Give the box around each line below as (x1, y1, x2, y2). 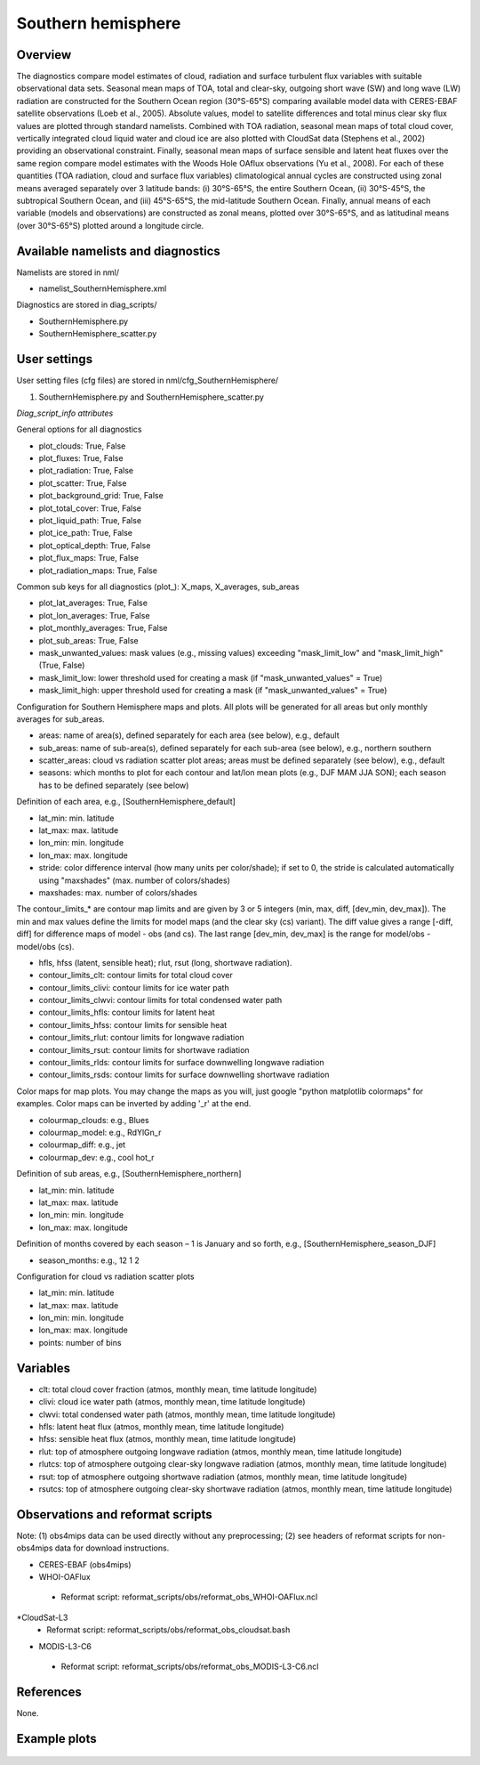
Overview (16, 47, 72, 62)
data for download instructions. (54, 1542, 170, 1553)
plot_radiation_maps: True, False (38, 565, 157, 576)
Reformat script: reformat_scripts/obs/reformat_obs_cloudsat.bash (46, 1624, 291, 1635)
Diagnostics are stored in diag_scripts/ (16, 299, 157, 311)
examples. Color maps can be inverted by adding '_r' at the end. (16, 1098, 252, 1109)
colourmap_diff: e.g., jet (38, 1139, 126, 1150)
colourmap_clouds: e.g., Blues (38, 1114, 150, 1125)
